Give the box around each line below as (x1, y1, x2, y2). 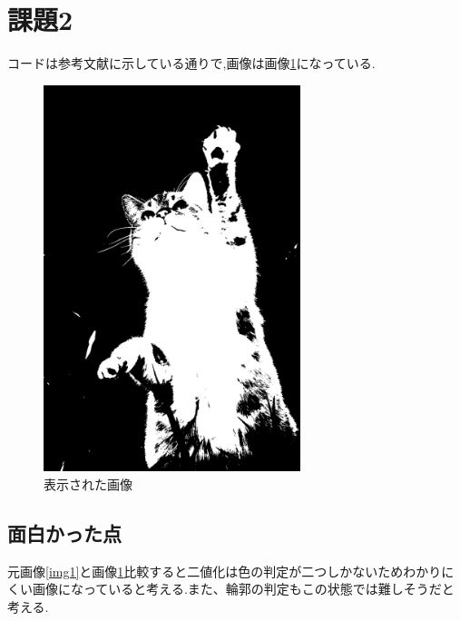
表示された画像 (44, 474, 132, 493)
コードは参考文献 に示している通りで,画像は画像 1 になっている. (7, 54, 376, 73)
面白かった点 (7, 518, 122, 547)
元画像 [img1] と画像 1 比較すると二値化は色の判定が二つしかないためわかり (7, 561, 442, 580)
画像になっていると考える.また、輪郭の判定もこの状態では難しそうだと (32, 579, 455, 598)
